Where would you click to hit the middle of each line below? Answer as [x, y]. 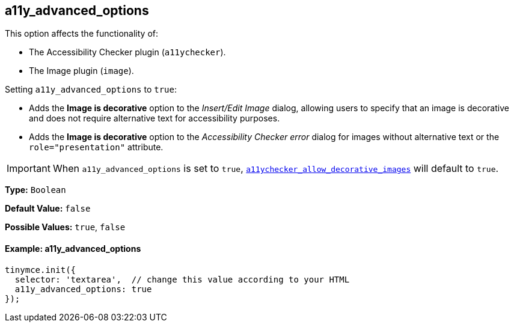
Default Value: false [48, 209]
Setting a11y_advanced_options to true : [91, 90]
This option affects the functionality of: [82, 34]
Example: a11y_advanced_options [73, 249]
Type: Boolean [35, 190]
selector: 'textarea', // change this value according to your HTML [182, 279]
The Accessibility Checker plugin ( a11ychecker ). [127, 52]
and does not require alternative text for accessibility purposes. [155, 118]
